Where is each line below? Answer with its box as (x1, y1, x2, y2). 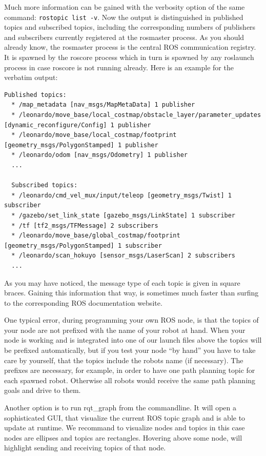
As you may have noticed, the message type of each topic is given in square (4, 277, 240, 288)
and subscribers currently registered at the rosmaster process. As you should (4, 31, 244, 42)
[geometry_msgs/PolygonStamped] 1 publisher (4, 141, 158, 149)
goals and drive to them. (4, 385, 81, 395)
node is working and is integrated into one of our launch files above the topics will (4, 334, 262, 345)
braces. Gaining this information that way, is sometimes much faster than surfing (4, 287, 259, 298)
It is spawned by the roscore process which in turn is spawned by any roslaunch (4, 52, 254, 63)
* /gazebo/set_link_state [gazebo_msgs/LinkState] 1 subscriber (11, 211, 236, 219)
